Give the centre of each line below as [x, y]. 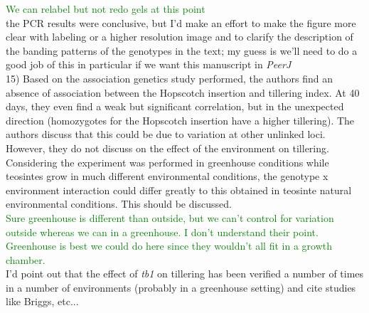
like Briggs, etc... [42, 301]
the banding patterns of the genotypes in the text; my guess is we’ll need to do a [182, 50]
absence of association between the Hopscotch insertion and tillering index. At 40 [183, 92]
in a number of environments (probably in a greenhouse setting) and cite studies [181, 287]
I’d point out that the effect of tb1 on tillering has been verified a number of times [185, 274]
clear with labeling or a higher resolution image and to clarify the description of [180, 37]
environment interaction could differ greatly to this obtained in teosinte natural [179, 190]
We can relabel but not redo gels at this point [106, 9]
